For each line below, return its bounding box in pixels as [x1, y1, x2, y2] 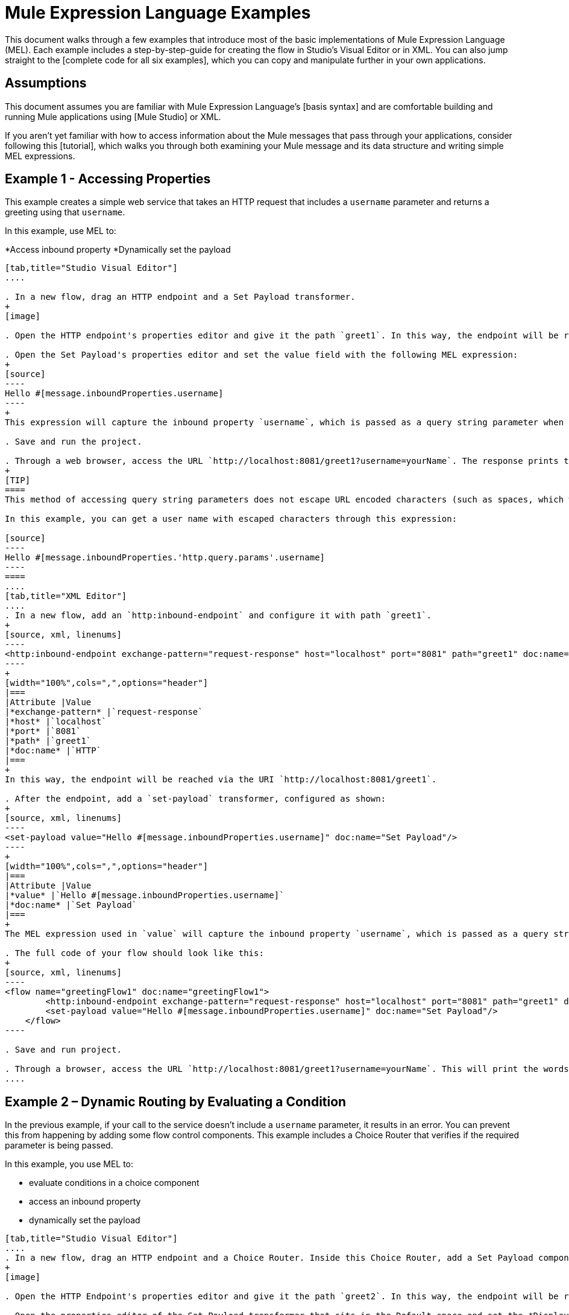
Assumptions [5, 75, 87, 91]
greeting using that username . [5, 207, 125, 218]
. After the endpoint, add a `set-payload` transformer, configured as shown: [5, 794, 386, 804]
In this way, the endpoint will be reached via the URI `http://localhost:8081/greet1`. [5, 775, 437, 785]
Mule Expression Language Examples [5, 2, 311, 23]
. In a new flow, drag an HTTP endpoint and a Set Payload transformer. [5, 292, 356, 302]
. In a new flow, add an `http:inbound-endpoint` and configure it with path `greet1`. [5, 610, 432, 621]
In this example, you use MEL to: [5, 1159, 134, 1170]
